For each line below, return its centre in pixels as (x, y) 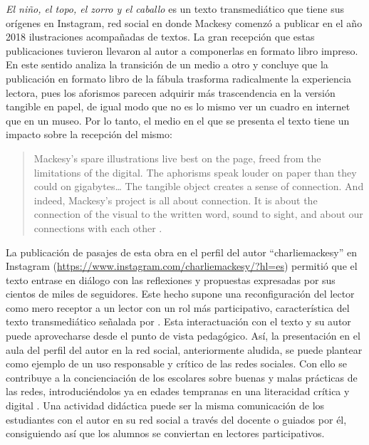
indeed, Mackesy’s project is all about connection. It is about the (176, 200)
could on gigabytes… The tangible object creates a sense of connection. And (199, 186)
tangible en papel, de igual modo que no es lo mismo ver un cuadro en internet (178, 106)
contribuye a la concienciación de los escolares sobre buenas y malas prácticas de (182, 377)
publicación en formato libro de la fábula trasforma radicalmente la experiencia (178, 78)
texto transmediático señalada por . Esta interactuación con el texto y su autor (178, 321)
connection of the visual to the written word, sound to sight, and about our (198, 214)
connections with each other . (98, 227)
